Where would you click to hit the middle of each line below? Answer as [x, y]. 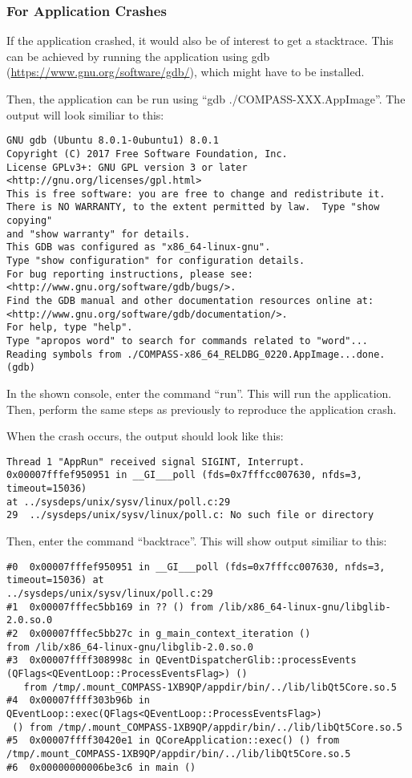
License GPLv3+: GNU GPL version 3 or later [127, 167]
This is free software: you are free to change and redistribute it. [196, 194]
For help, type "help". [70, 328]
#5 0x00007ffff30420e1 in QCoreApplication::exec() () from [173, 741]
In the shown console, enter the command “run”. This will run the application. [199, 393]
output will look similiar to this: [85, 114]
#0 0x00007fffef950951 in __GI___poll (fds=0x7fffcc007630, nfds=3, [196, 567]
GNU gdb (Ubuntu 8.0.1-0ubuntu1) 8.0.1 [113, 141]
